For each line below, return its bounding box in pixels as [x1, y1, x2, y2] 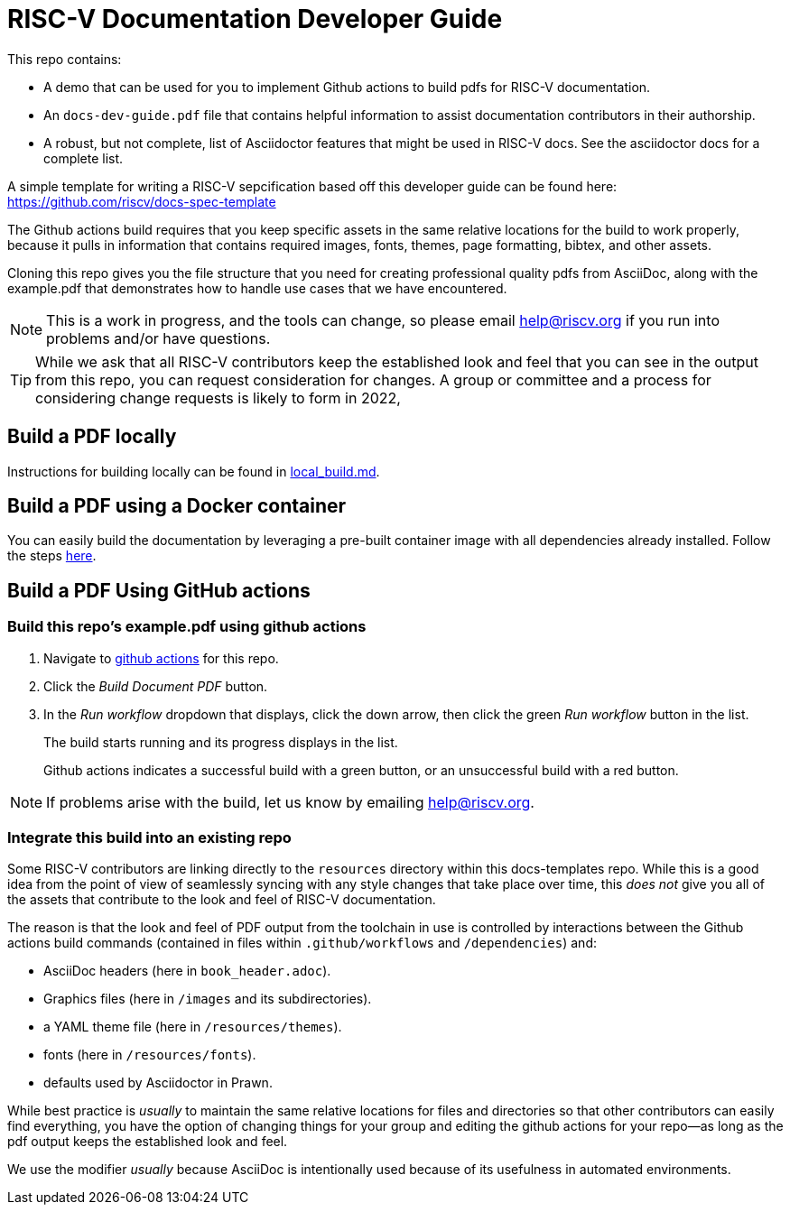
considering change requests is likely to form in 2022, [35, 388, 401, 407]
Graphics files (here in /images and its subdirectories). [43, 991, 372, 1007]
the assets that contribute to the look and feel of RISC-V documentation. [7, 892, 436, 908]
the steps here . [7, 548, 97, 564]
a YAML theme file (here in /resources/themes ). [43, 1019, 342, 1035]
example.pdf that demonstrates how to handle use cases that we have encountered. [7, 280, 507, 296]
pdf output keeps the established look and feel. [7, 1133, 288, 1150]
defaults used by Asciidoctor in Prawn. [43, 1075, 273, 1091]
